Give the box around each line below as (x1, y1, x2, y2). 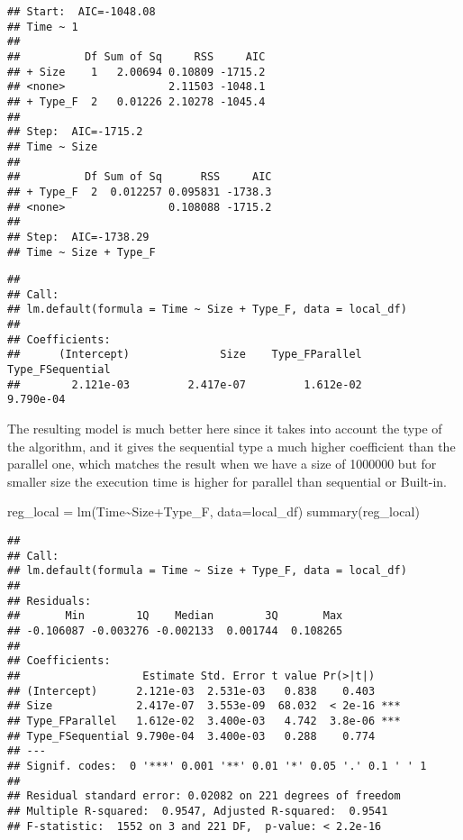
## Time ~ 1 (7, 20, 78, 33)
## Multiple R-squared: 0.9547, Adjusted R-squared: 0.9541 (7, 804, 388, 817)
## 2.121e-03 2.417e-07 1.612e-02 (7, 378, 362, 391)
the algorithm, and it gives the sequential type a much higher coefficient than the (7, 436, 456, 455)
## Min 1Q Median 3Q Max (7, 609, 343, 623)
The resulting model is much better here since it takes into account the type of (7, 419, 442, 438)
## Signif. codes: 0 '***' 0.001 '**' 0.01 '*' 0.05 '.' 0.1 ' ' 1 (7, 759, 427, 772)
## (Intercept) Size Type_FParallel (7, 348, 362, 361)
